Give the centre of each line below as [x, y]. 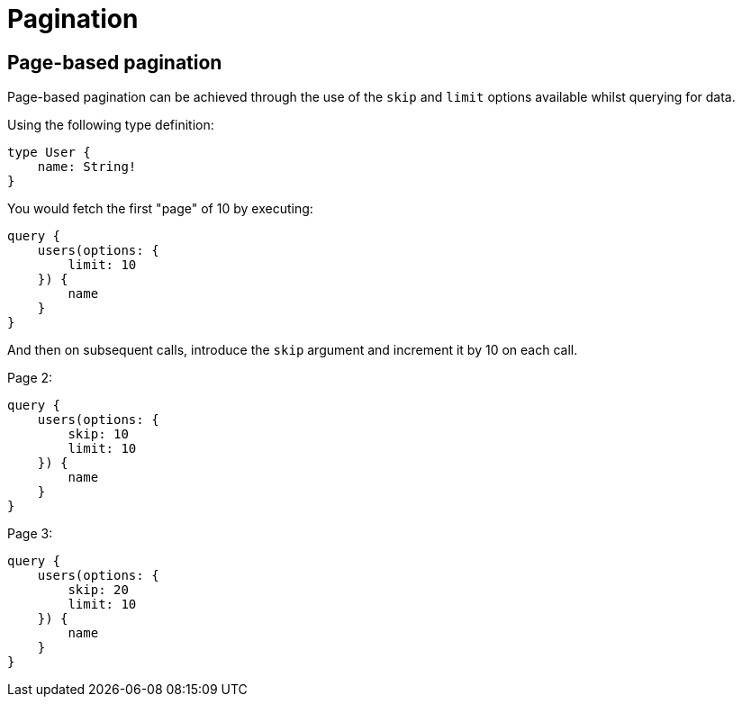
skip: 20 [98, 590]
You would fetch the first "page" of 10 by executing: [160, 209]
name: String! [87, 167]
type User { [49, 153]
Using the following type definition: [111, 125]
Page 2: [30, 378]
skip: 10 [98, 434]
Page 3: [30, 534]
